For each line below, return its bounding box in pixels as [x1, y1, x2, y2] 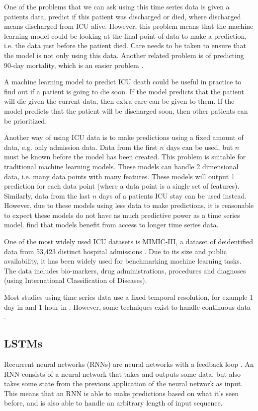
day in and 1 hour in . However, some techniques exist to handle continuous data [4, 301, 251, 312]
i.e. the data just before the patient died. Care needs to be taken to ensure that [4, 40, 246, 51]
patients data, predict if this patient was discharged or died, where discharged [4, 11, 241, 21]
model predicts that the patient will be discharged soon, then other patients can [4, 105, 248, 116]
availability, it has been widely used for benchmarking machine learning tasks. [4, 256, 242, 266]
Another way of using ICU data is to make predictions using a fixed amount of [4, 132, 244, 142]
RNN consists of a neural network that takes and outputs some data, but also [4, 368, 241, 379]
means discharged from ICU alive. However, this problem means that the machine [4, 21, 254, 31]
